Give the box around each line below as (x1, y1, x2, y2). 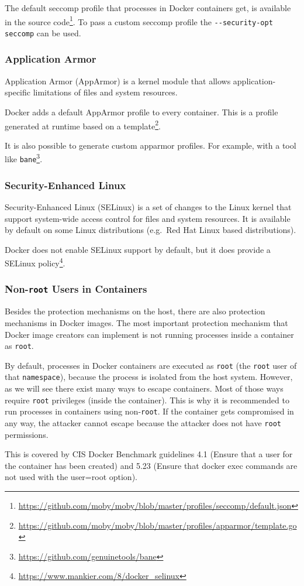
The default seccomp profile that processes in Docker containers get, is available (5, 2, 291, 13)
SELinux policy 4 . (5, 255, 65, 269)
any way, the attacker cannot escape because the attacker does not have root (5, 417, 281, 429)
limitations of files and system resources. (33, 86, 178, 98)
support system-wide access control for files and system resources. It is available (5, 212, 291, 224)
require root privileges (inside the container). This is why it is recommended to (5, 393, 289, 406)
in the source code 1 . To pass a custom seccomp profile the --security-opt (5, 13, 273, 28)
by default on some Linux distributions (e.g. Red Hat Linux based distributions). (5, 224, 296, 236)
